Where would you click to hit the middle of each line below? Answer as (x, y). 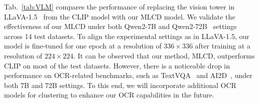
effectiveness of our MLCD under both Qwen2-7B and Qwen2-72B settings (120, 26)
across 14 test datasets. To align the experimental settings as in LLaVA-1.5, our (127, 36)
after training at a (223, 46)
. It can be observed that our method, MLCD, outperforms (164, 55)
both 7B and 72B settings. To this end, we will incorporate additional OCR (120, 85)
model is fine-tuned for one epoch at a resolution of (83, 46)
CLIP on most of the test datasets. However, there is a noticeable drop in (117, 65)
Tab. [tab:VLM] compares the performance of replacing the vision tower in (119, 6)
